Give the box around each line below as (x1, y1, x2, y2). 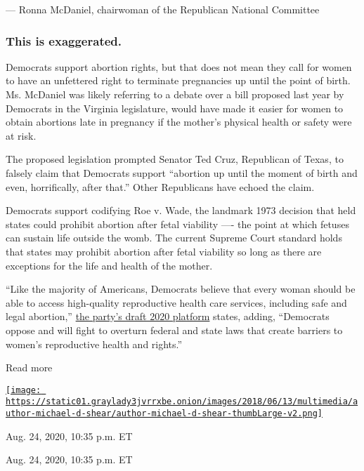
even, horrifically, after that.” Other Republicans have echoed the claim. (6, 179, 315, 194)
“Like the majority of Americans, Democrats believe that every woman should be (6, 281, 356, 296)
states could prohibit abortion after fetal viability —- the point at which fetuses (6, 216, 349, 231)
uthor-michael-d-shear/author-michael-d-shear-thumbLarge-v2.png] (6, 409, 323, 418)
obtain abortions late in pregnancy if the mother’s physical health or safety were (6, 114, 352, 129)
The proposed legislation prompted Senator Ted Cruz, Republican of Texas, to (6, 152, 344, 166)
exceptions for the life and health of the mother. (6, 258, 213, 272)
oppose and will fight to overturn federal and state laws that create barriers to (6, 322, 343, 337)
